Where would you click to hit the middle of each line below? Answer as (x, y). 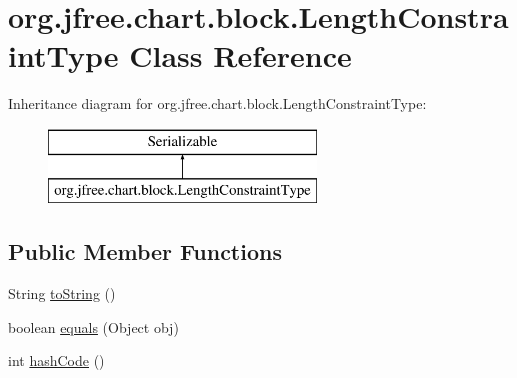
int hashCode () (56, 360)
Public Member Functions (145, 251)
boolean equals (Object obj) (93, 326)
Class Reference (240, 55)
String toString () (62, 293)
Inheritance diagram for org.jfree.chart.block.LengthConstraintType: (217, 103)
